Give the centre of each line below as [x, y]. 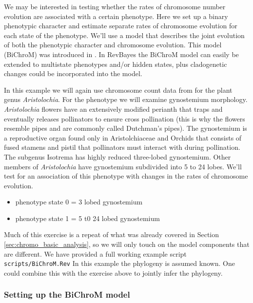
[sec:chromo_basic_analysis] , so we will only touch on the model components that [127, 244]
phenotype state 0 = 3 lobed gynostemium [79, 202]
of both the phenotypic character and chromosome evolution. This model [113, 45]
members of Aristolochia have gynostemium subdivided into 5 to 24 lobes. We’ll [123, 166]
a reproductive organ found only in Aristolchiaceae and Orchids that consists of [123, 137]
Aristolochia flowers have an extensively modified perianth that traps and [113, 109]
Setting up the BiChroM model [67, 294]
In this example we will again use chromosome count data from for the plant [118, 90]
